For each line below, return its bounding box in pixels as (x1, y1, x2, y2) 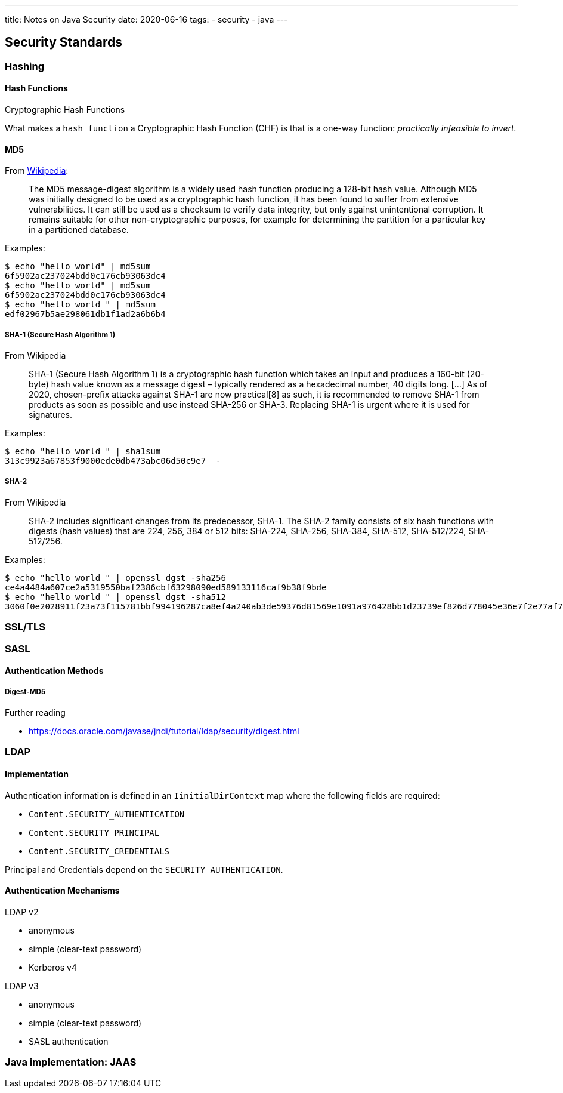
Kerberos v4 (29, 962, 77, 972)
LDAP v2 (5, 906, 39, 917)
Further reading (5, 707, 66, 718)
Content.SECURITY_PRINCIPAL (29, 827, 160, 838)
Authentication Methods (5, 666, 104, 676)
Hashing (5, 60, 45, 72)
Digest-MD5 (5, 687, 46, 696)
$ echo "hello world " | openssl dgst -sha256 (5, 572, 226, 583)
